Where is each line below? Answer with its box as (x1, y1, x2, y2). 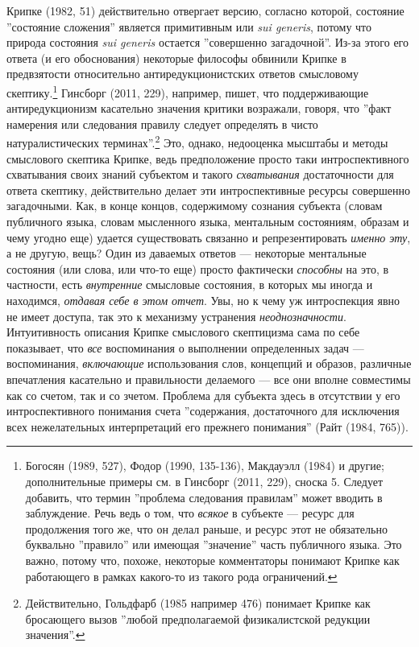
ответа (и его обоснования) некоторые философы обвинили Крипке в (6, 49, 346, 66)
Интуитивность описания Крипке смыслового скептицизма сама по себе (6, 323, 360, 340)
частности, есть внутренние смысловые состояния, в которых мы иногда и (6, 276, 373, 293)
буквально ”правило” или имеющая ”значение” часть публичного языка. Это (25, 536, 402, 553)
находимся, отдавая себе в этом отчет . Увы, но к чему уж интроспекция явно (6, 292, 400, 308)
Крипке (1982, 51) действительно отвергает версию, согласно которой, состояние (6, 2, 404, 19)
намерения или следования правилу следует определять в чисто (6, 115, 318, 132)
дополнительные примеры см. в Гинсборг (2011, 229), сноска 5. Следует (25, 472, 384, 489)
